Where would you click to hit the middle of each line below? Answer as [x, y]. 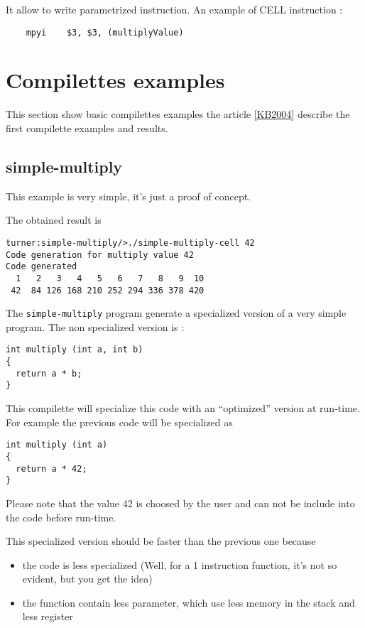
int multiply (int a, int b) [75, 350]
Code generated [42, 267]
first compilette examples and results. [87, 128]
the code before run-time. [61, 517]
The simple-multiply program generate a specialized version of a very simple [176, 313]
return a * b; [49, 373]
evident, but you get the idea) [87, 579]
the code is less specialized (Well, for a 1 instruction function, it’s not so [180, 564]
